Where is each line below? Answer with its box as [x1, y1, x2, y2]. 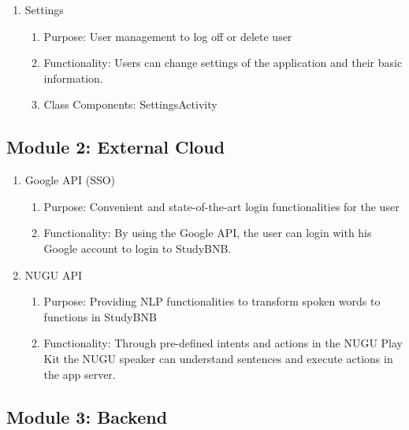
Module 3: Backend [6, 404, 168, 428]
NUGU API [24, 266, 83, 283]
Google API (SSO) [24, 172, 116, 188]
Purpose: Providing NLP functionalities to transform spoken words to [43, 293, 381, 310]
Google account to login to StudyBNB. [43, 239, 232, 256]
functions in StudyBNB [43, 308, 157, 324]
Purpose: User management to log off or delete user [43, 28, 292, 44]
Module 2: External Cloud [6, 135, 225, 159]
